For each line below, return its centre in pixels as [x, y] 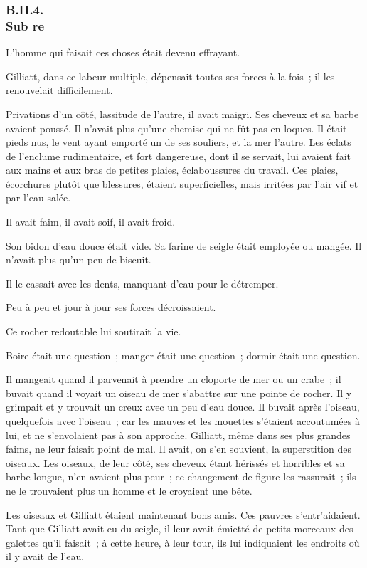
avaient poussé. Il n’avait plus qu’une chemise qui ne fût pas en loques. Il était [176, 128]
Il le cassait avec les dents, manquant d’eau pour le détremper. [142, 283]
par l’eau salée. [38, 198]
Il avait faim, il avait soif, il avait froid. [91, 222]
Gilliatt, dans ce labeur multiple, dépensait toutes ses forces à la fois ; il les [170, 76]
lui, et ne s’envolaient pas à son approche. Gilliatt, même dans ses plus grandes [178, 435]
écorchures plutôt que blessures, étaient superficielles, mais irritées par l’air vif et [182, 183]
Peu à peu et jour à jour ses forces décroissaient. [111, 307]
